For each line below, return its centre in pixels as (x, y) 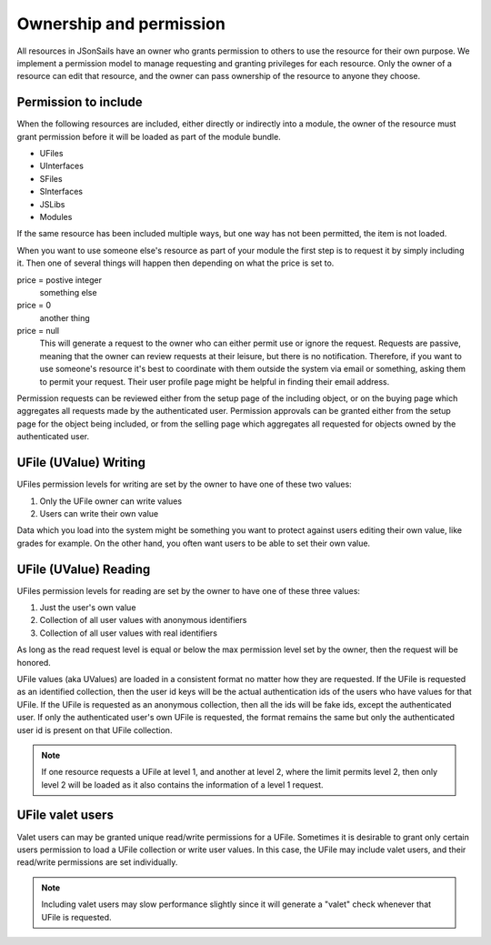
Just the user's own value (88, 607)
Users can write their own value (99, 513)
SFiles (51, 178)
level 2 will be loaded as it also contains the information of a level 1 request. (182, 784)
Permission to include (80, 102)
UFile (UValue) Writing (81, 462)
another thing (65, 317)
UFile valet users (65, 815)
